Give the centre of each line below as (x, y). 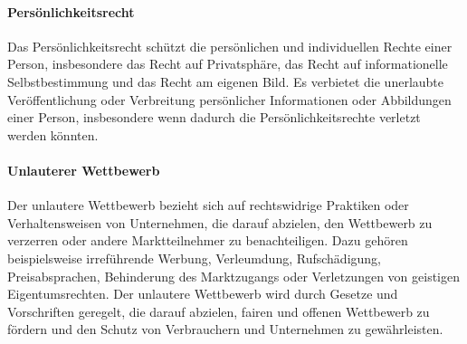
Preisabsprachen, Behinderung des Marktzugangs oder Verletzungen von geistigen (233, 276)
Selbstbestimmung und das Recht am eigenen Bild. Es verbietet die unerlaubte (226, 81)
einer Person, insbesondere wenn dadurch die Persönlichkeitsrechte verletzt (214, 117)
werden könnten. (53, 134)
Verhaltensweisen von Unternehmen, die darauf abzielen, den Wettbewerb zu (220, 222)
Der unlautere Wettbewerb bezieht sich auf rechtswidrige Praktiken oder (208, 205)
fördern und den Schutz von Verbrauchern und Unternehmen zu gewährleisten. (225, 329)
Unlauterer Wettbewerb (84, 170)
